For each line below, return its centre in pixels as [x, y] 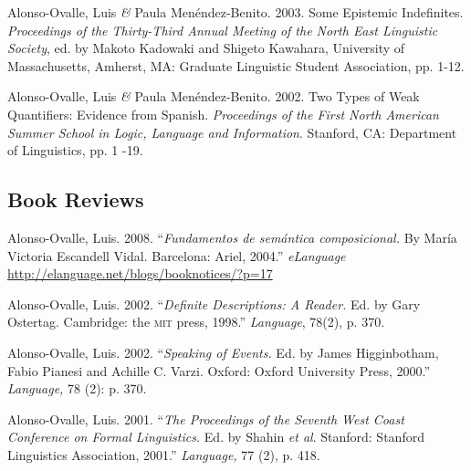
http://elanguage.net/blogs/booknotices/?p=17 [140, 273]
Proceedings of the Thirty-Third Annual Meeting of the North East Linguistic [223, 30]
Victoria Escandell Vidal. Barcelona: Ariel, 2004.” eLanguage [177, 255]
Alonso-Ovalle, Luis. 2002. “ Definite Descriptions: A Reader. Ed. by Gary [214, 304]
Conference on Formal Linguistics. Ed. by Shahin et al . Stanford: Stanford [216, 437]
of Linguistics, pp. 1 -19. [75, 150]
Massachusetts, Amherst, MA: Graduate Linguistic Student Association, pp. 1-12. [236, 65]
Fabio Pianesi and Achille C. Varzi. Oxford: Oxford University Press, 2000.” [219, 370]
